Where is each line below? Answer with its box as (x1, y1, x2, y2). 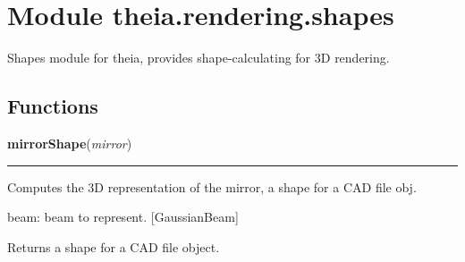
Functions (7, 92, 98, 120)
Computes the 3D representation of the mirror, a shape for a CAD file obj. (7, 177, 417, 196)
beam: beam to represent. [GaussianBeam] (7, 207, 239, 226)
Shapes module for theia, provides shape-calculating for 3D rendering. (7, 48, 390, 67)
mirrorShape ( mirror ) (7, 133, 132, 152)
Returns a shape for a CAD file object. (7, 237, 220, 256)
